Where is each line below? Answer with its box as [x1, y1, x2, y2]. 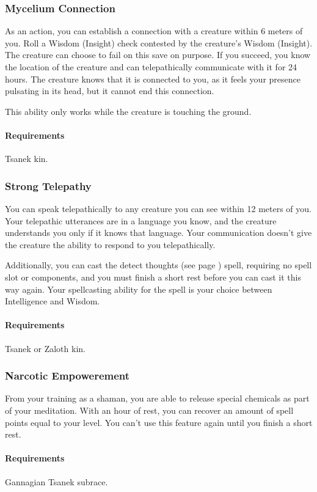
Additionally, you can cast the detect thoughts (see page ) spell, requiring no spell [5, 259, 312, 271]
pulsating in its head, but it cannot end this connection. [5, 84, 214, 97]
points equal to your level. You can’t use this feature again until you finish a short [5, 416, 313, 428]
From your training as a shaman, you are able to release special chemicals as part [5, 392, 310, 405]
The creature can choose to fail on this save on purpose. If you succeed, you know [5, 48, 311, 61]
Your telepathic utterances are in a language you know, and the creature [5, 214, 277, 227]
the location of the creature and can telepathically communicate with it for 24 [5, 61, 297, 73]
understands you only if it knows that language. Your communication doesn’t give [5, 226, 312, 239]
